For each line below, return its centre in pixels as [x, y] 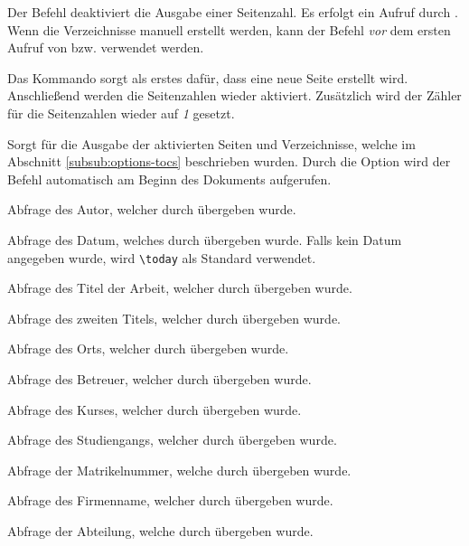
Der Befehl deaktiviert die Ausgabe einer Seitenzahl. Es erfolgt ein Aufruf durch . [233, 12]
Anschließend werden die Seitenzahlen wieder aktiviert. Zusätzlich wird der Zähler [234, 95]
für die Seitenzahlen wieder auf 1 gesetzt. [121, 113]
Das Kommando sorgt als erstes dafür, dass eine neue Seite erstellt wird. [208, 77]
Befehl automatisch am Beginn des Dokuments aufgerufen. [169, 179]
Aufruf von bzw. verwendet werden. [106, 47]
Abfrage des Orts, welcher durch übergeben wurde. [148, 348]
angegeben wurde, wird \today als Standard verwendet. [162, 257]
